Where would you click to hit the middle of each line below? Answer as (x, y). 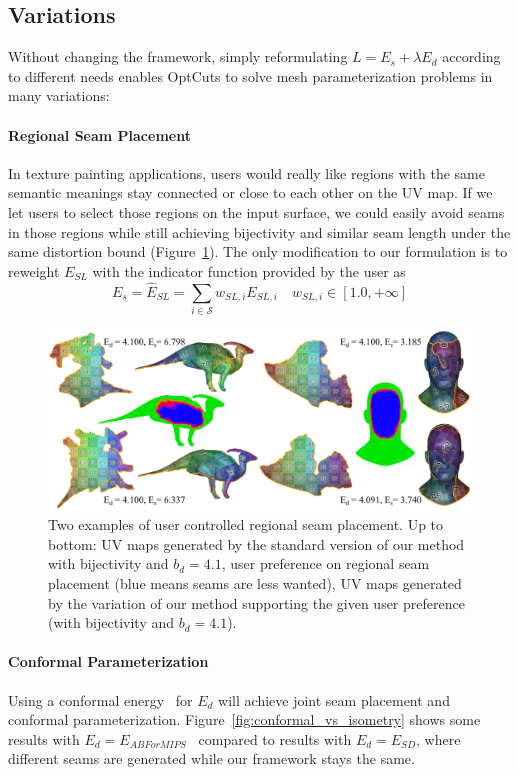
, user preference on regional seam (325, 563)
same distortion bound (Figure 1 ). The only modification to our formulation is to (258, 251)
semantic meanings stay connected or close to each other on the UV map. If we (250, 192)
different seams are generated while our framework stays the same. (211, 758)
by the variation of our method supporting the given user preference (256, 602)
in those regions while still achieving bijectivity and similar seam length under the (259, 231)
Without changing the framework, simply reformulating (178, 56)
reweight (34, 270)
